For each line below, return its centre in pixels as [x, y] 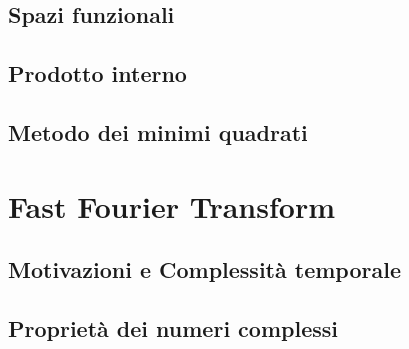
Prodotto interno [97, 73]
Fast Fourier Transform [171, 205]
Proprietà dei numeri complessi [173, 327]
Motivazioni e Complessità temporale [204, 269]
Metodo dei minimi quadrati [158, 131]
